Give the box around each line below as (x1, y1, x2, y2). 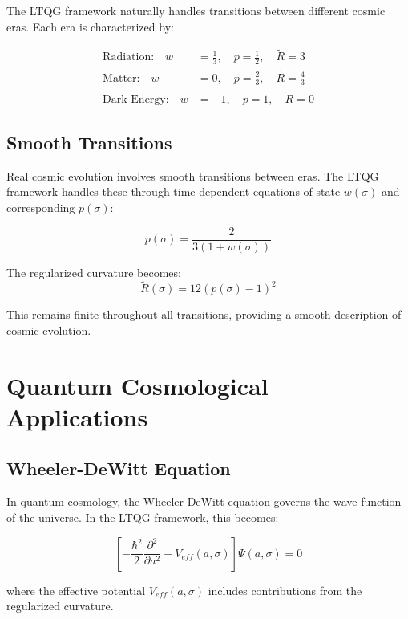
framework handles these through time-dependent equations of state (6, 183, 341, 200)
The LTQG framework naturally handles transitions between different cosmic (6, 2, 386, 18)
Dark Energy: (103, 93, 169, 105)
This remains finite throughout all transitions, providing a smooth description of (6, 306, 402, 323)
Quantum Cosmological (6, 369, 269, 401)
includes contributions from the (208, 581, 362, 598)
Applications (6, 401, 148, 434)
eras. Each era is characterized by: (6, 18, 174, 35)
